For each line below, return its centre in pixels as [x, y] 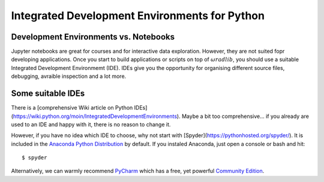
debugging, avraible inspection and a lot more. [69, 76]
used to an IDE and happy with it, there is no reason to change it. [91, 124]
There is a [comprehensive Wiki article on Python [72, 108]
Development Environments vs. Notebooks [93, 37]
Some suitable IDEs [48, 94]
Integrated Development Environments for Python [138, 16]
